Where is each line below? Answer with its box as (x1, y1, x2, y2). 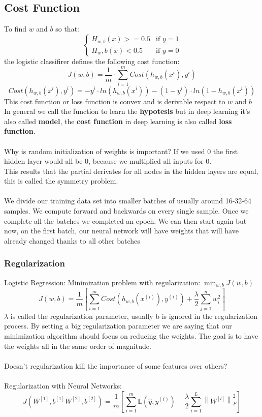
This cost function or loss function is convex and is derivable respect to (4, 96, 225, 106)
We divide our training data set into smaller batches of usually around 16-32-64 (4, 195, 251, 206)
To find (4, 23, 26, 34)
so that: (55, 23, 79, 34)
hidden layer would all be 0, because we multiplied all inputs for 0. (4, 156, 212, 166)
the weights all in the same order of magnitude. (4, 340, 151, 351)
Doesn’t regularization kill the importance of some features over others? (4, 360, 227, 371)
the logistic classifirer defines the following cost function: (4, 55, 180, 66)
